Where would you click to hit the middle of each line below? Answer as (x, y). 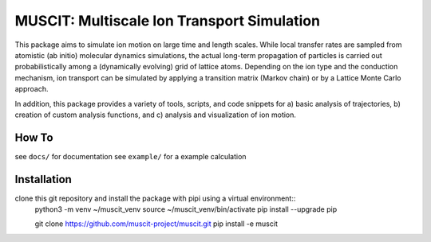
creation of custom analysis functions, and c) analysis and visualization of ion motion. (156, 115)
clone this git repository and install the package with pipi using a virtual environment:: (155, 198)
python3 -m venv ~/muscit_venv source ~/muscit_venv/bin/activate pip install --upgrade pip (186, 209)
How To (34, 137)
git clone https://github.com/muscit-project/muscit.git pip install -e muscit (156, 224)
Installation (43, 179)
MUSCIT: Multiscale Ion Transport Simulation (168, 21)
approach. (32, 89)
